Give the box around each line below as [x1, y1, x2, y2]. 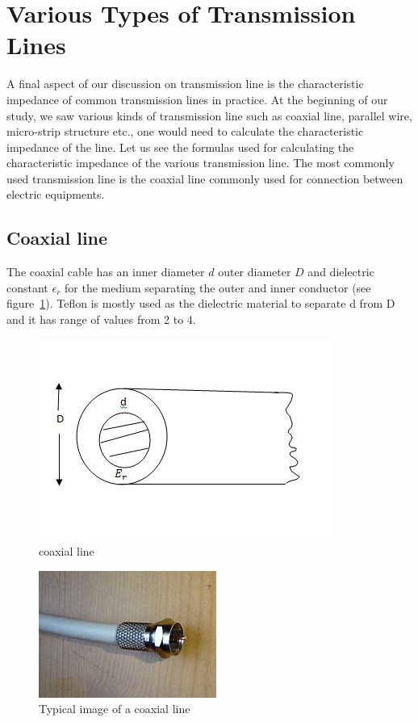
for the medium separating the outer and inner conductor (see [65, 279, 371, 296]
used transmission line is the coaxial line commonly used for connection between [6, 170, 403, 187]
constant [6, 279, 48, 296]
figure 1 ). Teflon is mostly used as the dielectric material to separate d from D [6, 295, 395, 312]
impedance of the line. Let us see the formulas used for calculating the [6, 138, 354, 155]
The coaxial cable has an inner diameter [6, 263, 205, 280]
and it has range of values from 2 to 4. [6, 311, 196, 328]
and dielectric [307, 263, 374, 280]
